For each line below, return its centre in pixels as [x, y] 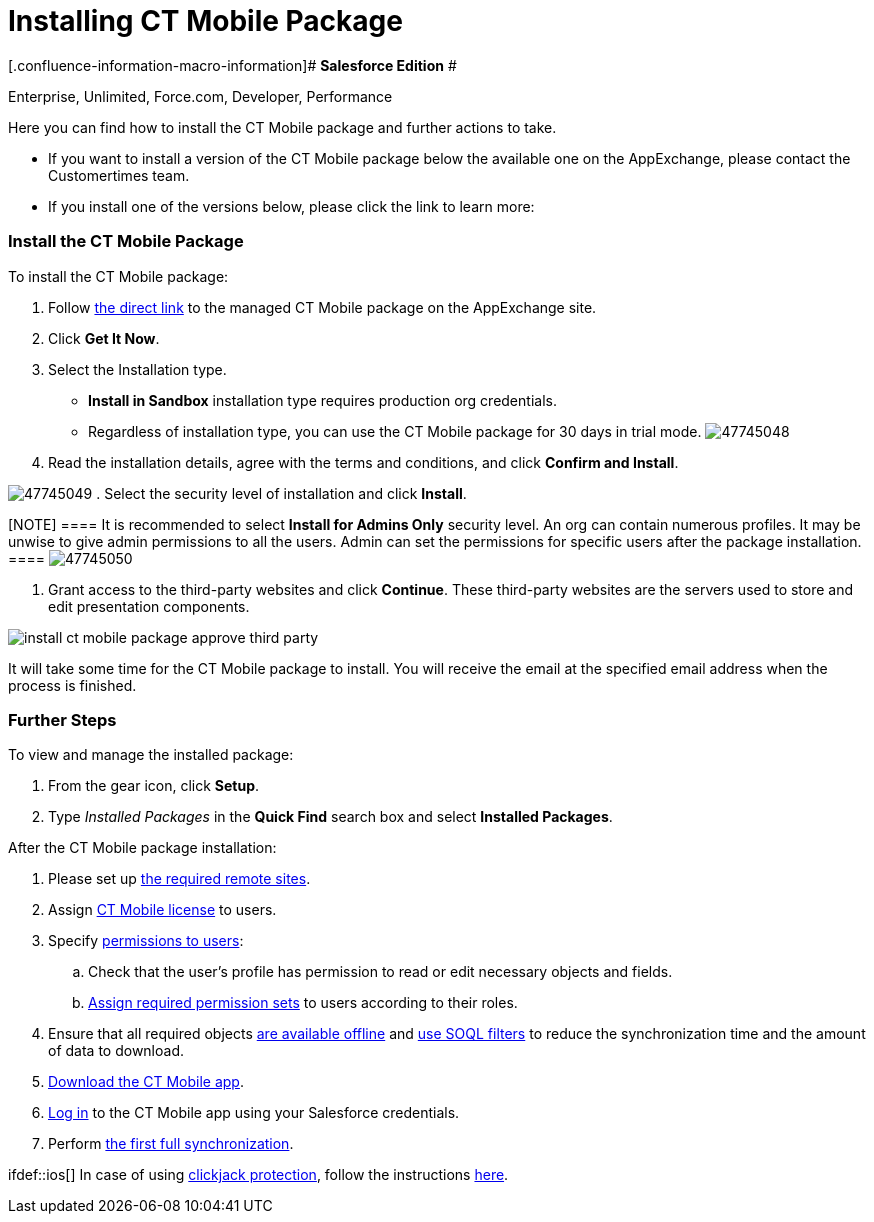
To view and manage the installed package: [151, 755]
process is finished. [72, 685]
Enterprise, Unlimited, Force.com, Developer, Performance [200, 96]
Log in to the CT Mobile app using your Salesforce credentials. [254, 1113]
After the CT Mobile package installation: [142, 848]
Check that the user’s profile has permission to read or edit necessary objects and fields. [380, 972]
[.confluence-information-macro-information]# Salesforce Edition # [232, 65]
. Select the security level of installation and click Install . [281, 493]
